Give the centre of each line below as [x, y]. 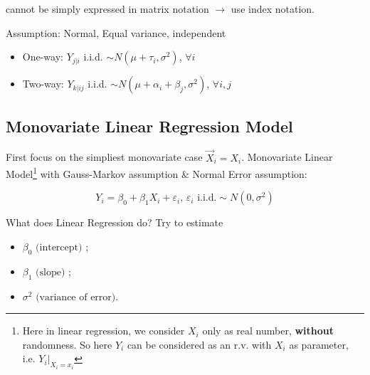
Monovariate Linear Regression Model [149, 126]
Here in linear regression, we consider [104, 331]
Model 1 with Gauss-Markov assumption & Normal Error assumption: [157, 173]
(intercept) [59, 248]
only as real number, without [268, 331]
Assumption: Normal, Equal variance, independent [116, 32]
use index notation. [273, 9]
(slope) [51, 272]
